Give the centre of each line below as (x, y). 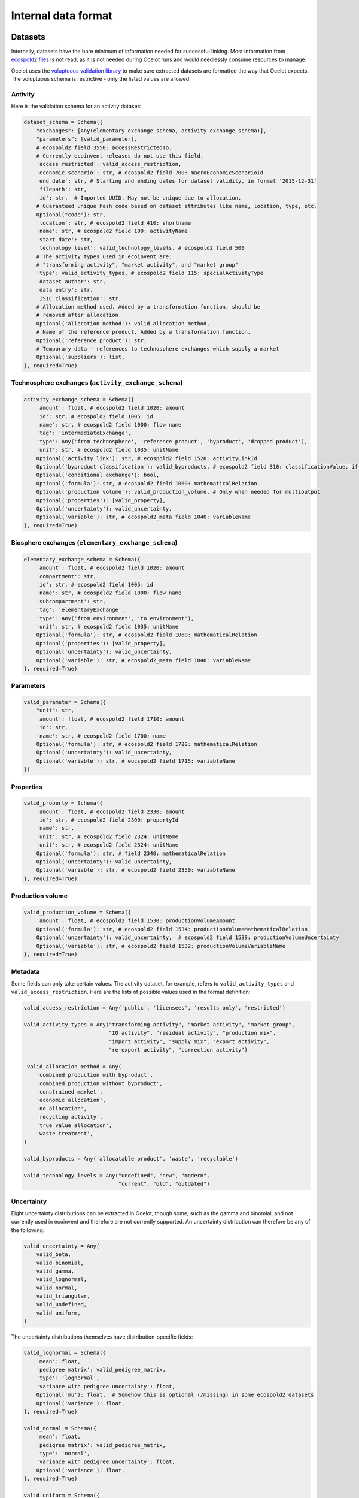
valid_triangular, (63, 1296)
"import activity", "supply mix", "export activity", (189, 1041)
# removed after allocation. (79, 315)
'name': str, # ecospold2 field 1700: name (101, 736)
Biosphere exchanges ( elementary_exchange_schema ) (94, 543)
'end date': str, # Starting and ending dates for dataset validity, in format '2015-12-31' (177, 181)
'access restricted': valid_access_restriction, (109, 164)
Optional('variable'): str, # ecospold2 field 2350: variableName (136, 870)
